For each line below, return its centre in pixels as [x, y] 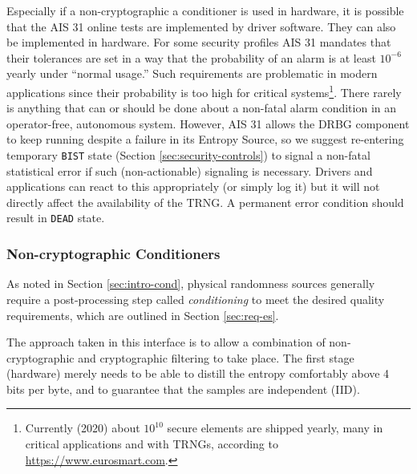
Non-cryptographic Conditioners [113, 254]
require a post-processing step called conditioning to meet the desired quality [196, 299]
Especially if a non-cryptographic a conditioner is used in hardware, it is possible [205, 10]
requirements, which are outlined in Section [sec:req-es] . [143, 315]
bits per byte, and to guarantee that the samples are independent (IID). [183, 389]
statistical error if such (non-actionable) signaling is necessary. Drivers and [190, 170]
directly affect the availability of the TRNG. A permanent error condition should [205, 202]
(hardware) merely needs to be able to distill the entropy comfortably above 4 [198, 373]
